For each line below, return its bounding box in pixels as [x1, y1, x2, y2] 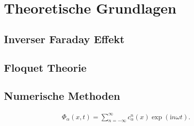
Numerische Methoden [4, 88, 120, 103]
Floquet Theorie [4, 60, 87, 75]
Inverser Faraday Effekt [4, 31, 125, 46]
